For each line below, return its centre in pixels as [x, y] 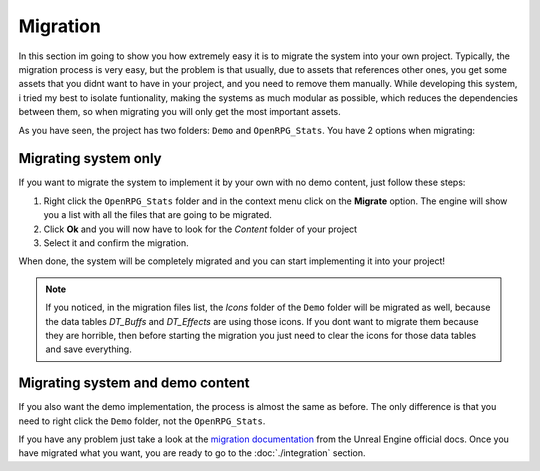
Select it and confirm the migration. [116, 242]
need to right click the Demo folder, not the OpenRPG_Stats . [142, 421]
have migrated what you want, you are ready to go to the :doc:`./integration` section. [192, 453]
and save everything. [88, 349]
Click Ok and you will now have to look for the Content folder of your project [200, 229]
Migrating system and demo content [134, 383]
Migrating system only [90, 158]
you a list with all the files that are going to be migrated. [157, 215]
